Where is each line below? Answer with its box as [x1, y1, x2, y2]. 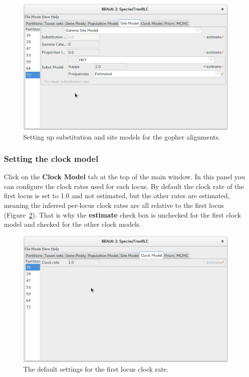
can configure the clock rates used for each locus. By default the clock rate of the [4, 181, 244, 191]
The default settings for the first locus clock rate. [23, 364, 169, 374]
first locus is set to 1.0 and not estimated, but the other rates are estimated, [4, 190, 230, 201]
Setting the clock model [4, 152, 99, 164]
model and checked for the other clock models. [4, 219, 142, 229]
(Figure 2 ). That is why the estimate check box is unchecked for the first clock [4, 209, 241, 220]
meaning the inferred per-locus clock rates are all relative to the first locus [4, 200, 224, 210]
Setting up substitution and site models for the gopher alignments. [23, 132, 220, 142]
